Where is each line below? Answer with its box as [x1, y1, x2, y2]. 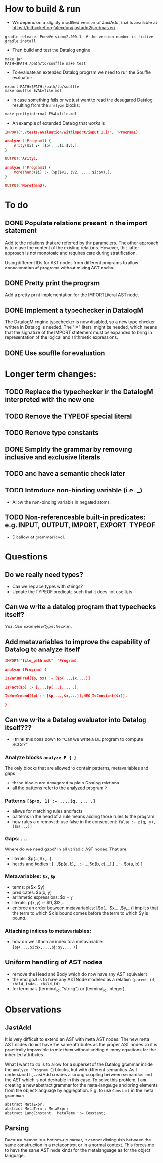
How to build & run [5, 3, 81, 15]
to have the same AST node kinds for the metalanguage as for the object [5, 1147, 151, 1153]
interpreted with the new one [5, 395, 95, 404]
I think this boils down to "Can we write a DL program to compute [12, 737, 143, 742]
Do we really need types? [5, 571, 84, 579]
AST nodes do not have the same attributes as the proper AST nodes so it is [5, 1042, 157, 1048]
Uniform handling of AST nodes [5, 958, 103, 966]
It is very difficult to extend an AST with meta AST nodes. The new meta [5, 1036, 150, 1042]
